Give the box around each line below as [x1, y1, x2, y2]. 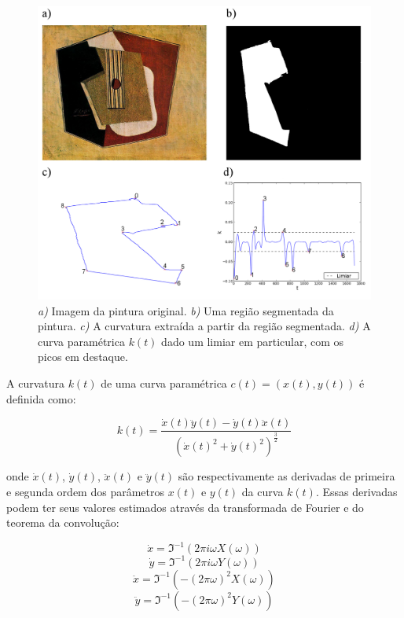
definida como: [6, 390, 76, 406]
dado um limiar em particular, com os [161, 333, 344, 349]
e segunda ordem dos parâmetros [6, 484, 164, 500]
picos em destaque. [38, 348, 128, 365]
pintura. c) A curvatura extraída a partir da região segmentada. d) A [38, 318, 371, 334]
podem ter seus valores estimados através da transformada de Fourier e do [6, 498, 364, 515]
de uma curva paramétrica [101, 375, 227, 392]
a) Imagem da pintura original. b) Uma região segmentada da [38, 302, 334, 318]
